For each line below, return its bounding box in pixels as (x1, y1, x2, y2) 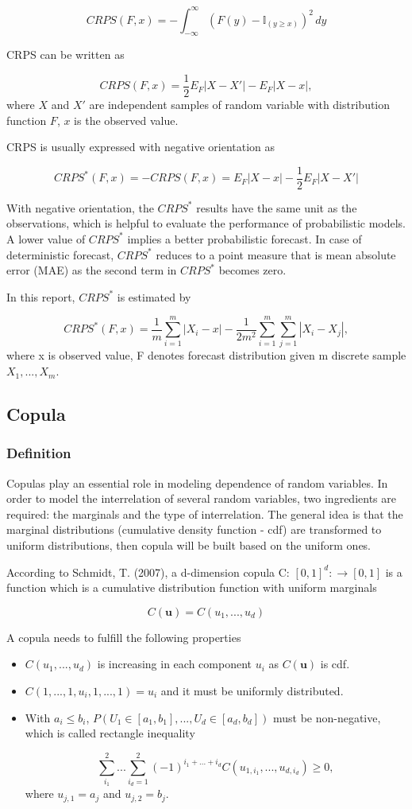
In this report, (6, 288, 75, 305)
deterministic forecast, (6, 246, 114, 263)
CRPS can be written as (6, 46, 125, 63)
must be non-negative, (272, 709, 381, 725)
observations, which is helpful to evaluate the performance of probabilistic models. (6, 215, 406, 231)
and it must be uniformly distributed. (160, 683, 344, 699)
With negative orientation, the (6, 199, 154, 216)
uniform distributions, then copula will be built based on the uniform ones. (6, 537, 372, 554)
